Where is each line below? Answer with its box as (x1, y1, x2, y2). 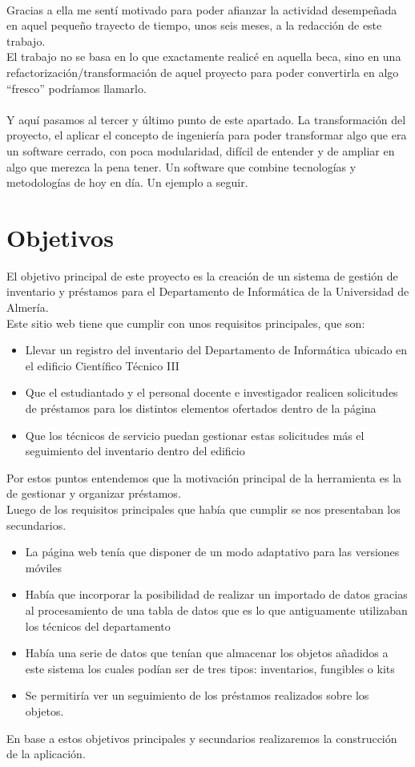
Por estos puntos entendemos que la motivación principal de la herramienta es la (6, 469, 402, 486)
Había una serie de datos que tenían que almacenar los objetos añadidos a (25, 644, 389, 661)
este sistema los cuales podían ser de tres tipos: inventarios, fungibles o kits (25, 660, 395, 676)
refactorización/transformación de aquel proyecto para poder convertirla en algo (6, 63, 399, 80)
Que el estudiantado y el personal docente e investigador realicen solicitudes (25, 384, 398, 401)
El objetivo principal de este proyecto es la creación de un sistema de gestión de (6, 267, 398, 284)
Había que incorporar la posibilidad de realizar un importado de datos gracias (25, 586, 408, 603)
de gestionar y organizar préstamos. (6, 485, 181, 502)
